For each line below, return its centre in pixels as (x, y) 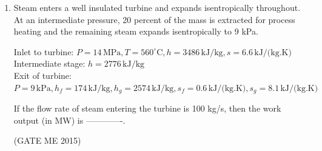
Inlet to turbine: (44, 51)
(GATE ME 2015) (47, 140)
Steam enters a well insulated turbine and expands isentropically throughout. (157, 7)
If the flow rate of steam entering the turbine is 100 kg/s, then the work (147, 108)
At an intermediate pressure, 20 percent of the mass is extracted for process (154, 19)
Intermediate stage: (49, 63)
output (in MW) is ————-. (69, 120)
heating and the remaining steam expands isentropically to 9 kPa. (136, 31)
